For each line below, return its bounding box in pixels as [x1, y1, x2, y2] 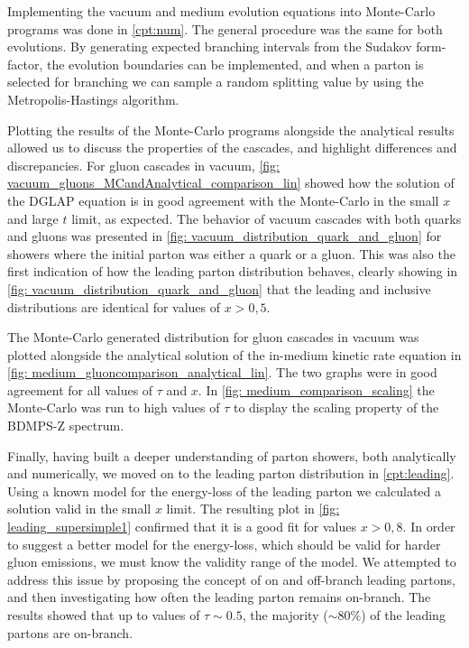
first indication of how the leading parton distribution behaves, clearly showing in [7, 262, 458, 281]
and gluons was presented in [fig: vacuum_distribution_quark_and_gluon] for [7, 227, 442, 245]
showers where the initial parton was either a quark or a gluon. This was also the [7, 244, 455, 263]
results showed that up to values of [7, 606, 200, 624]
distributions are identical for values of [7, 297, 221, 316]
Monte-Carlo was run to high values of [7, 398, 220, 417]
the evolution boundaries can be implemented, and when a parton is [46, 54, 424, 73]
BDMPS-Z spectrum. [7, 416, 124, 435]
